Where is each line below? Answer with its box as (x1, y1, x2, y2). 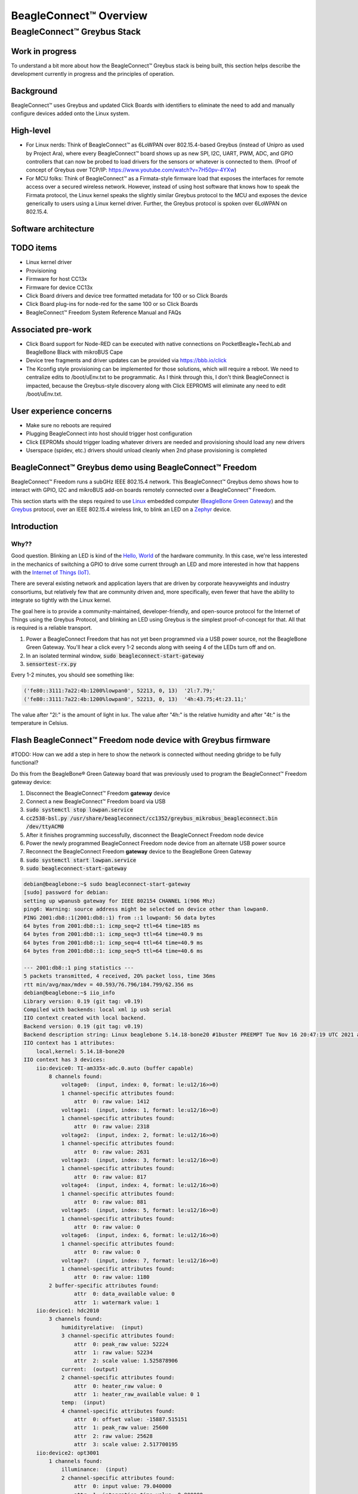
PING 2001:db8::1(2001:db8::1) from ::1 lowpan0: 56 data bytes (23, 914, 216, 921)
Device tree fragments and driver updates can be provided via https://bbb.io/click (26, 357, 227, 364)
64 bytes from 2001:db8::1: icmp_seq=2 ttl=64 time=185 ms (23, 923, 200, 929)
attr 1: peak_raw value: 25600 (73, 1424, 169, 1431)
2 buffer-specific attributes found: (48, 1282, 159, 1289)
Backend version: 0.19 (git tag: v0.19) (23, 1022, 143, 1030)
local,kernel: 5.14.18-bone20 (36, 1048, 125, 1055)
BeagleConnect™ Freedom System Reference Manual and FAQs (26, 308, 181, 316)
